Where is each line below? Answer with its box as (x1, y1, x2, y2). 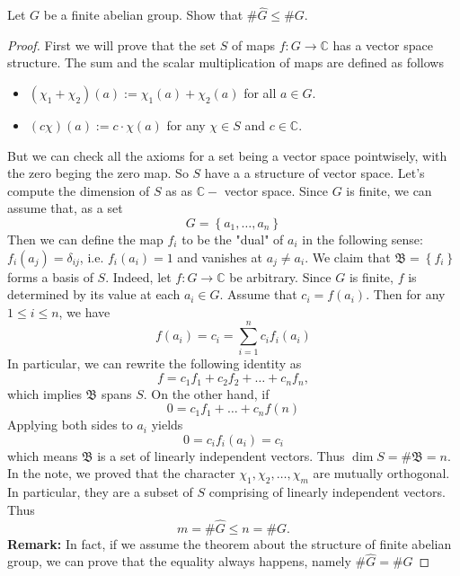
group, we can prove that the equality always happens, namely (7, 552, 351, 571)
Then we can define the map (7, 229, 164, 248)
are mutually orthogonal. (313, 464, 450, 483)
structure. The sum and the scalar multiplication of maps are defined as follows (7, 53, 444, 72)
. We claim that (305, 247, 391, 266)
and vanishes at (177, 247, 263, 266)
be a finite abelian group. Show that (43, 5, 243, 24)
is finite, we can (346, 181, 432, 199)
